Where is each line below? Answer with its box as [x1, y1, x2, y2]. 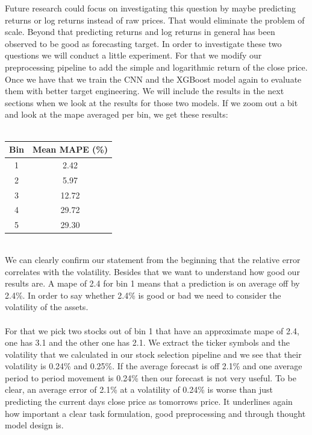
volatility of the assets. [5, 300, 89, 313]
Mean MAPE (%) [32, 143, 108, 156]
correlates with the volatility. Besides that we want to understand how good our [5, 265, 300, 278]
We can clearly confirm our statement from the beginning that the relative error [5, 253, 301, 265]
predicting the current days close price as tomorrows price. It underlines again [5, 395, 293, 408]
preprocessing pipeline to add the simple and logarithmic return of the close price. [5, 60, 308, 73]
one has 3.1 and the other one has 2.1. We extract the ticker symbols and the [5, 336, 290, 349]
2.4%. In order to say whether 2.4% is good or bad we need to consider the [5, 288, 281, 301]
